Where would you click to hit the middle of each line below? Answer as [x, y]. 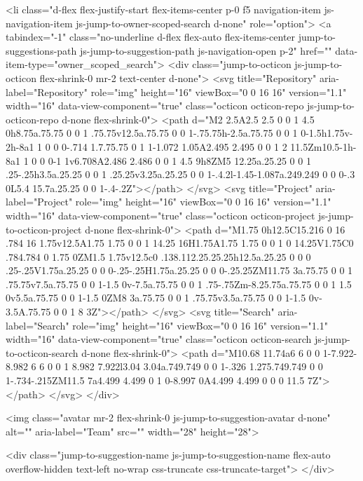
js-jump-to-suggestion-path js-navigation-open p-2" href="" [206, 50]
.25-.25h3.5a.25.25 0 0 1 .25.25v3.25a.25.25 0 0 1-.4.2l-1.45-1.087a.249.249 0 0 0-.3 [180, 174]
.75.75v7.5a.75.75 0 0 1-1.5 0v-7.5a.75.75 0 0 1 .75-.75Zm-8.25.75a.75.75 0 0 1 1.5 [179, 284]
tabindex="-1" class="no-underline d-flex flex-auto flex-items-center [151, 37]
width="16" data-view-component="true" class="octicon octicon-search [159, 339]
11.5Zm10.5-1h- [323, 146]
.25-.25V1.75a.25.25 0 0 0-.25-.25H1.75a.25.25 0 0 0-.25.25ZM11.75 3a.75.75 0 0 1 [179, 270]
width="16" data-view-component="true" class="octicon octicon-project [160, 215]
